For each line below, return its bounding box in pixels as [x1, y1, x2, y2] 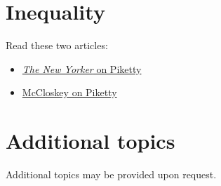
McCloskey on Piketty [22, 85, 117, 100]
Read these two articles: [6, 38, 108, 53]
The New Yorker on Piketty [22, 61, 142, 76]
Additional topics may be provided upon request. [6, 167, 217, 182]
